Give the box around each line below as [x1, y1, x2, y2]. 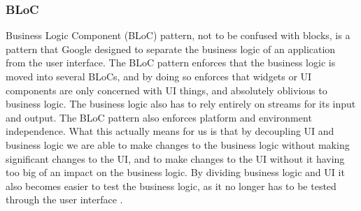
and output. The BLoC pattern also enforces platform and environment [6, 110, 312, 124]
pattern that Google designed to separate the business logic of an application [6, 41, 336, 56]
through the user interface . [6, 192, 123, 207]
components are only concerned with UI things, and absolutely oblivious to [6, 82, 327, 97]
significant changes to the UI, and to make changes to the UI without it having [6, 151, 345, 166]
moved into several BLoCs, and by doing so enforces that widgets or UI [6, 69, 312, 83]
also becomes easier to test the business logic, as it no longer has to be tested [6, 178, 337, 193]
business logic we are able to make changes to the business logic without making [6, 137, 350, 152]
